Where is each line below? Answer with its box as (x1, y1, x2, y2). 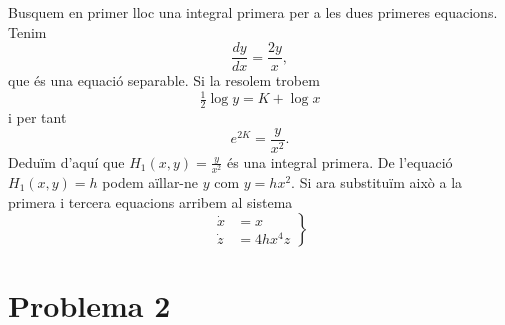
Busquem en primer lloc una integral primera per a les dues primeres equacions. (8, 2, 498, 22)
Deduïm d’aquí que (8, 151, 125, 172)
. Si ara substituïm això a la (291, 171, 463, 192)
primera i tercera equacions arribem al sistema (8, 191, 293, 212)
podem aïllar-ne (102, 171, 199, 192)
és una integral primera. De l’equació (227, 151, 453, 172)
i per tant (8, 107, 67, 128)
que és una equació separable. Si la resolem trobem (8, 70, 320, 91)
